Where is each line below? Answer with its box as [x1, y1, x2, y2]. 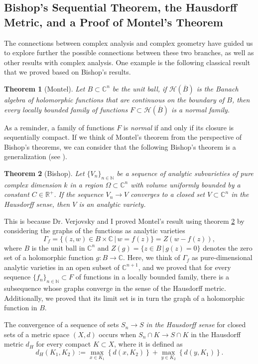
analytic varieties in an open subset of [4, 262, 120, 272]
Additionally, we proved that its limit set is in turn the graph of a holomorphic [4, 292, 245, 303]
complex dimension [4, 179, 62, 189]
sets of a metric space [4, 329, 70, 339]
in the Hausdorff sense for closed [146, 319, 246, 330]
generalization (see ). [4, 151, 67, 162]
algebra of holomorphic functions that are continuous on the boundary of [4, 94, 225, 104]
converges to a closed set [130, 189, 205, 199]
